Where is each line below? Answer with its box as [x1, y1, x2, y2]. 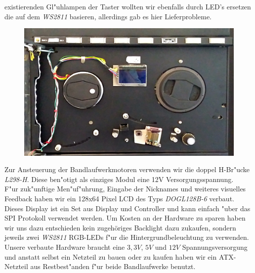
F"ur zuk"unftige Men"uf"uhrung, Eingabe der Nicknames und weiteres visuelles [4, 183, 246, 194]
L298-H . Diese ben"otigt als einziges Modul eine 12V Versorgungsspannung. [4, 174, 234, 184]
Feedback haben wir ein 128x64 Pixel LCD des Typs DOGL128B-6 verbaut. [4, 193, 234, 203]
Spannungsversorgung [182, 241, 248, 252]
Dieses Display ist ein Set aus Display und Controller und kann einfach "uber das [4, 203, 251, 213]
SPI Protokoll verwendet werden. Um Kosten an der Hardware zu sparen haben [4, 213, 246, 223]
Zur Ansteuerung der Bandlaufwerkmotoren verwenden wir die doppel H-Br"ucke [4, 164, 250, 175]
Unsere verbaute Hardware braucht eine [4, 241, 125, 252]
